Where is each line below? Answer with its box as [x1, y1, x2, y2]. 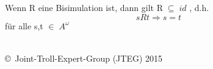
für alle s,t [5, 19, 43, 32]
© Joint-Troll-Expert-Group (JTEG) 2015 [5, 51, 163, 64]
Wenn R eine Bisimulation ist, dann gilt [5, 1, 154, 13]
